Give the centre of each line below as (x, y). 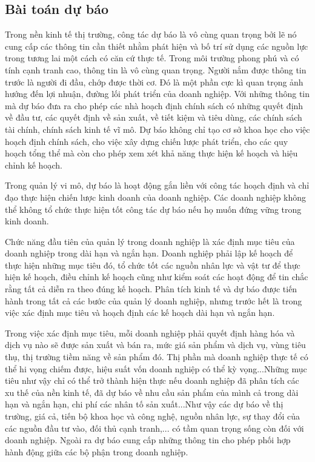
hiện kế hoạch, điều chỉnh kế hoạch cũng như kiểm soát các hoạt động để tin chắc (157, 277)
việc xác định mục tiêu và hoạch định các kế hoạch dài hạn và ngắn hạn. (140, 313)
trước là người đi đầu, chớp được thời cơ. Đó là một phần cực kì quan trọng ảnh (154, 82)
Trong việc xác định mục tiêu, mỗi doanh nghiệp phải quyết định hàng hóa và (150, 333)
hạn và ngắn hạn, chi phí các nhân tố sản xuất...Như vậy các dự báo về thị (144, 404)
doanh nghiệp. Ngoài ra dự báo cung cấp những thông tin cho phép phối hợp (148, 440)
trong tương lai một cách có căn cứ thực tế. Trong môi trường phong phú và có (152, 58)
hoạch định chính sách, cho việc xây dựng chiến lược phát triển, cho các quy (147, 141)
